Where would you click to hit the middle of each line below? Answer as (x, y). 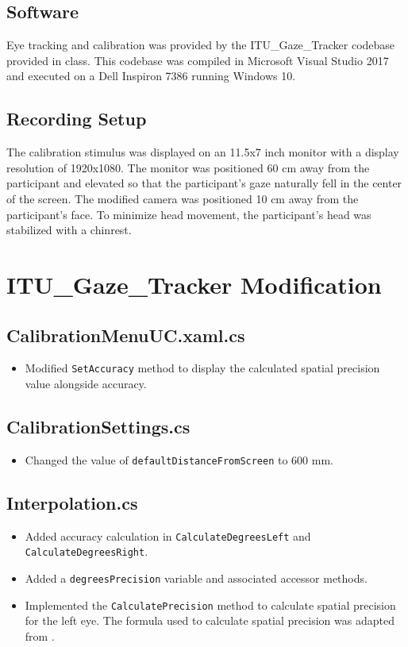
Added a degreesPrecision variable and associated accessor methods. (196, 578)
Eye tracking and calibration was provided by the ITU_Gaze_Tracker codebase (201, 45)
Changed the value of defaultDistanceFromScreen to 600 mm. (179, 459)
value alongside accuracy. (86, 383)
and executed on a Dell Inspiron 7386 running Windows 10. (151, 76)
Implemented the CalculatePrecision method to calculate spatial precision (210, 605)
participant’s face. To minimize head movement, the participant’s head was (189, 214)
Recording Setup (77, 119)
